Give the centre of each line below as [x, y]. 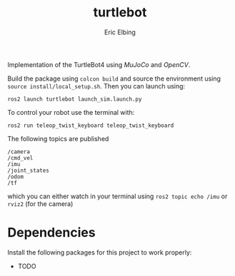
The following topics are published [58, 138]
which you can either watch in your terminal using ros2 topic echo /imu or [117, 196]
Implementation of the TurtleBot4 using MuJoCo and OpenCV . [99, 64]
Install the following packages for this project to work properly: [100, 252]
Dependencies [51, 233]
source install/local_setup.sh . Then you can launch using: [96, 86]
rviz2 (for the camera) [40, 203]
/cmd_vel [20, 158]
